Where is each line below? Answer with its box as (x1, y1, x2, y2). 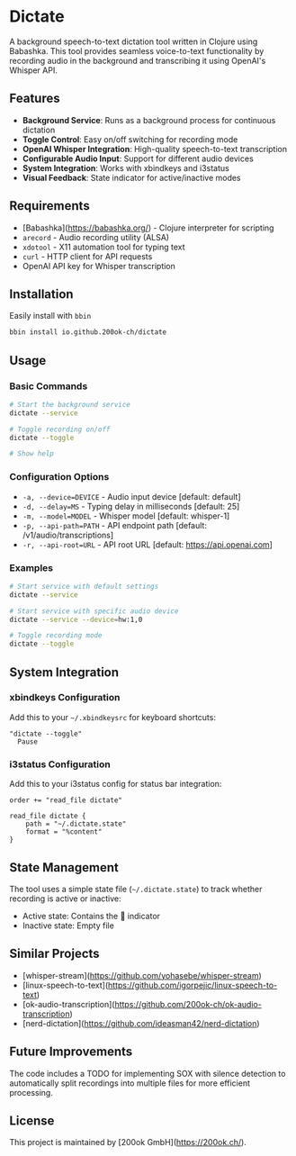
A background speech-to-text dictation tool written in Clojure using (9, 36, 258, 47)
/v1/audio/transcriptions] (22, 529, 114, 540)
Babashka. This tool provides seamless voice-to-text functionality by (9, 45, 265, 56)
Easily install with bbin (9, 311, 92, 321)
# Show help (9, 449, 54, 458)
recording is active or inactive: (9, 893, 121, 904)
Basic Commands (9, 380, 88, 393)
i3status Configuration (9, 758, 111, 771)
